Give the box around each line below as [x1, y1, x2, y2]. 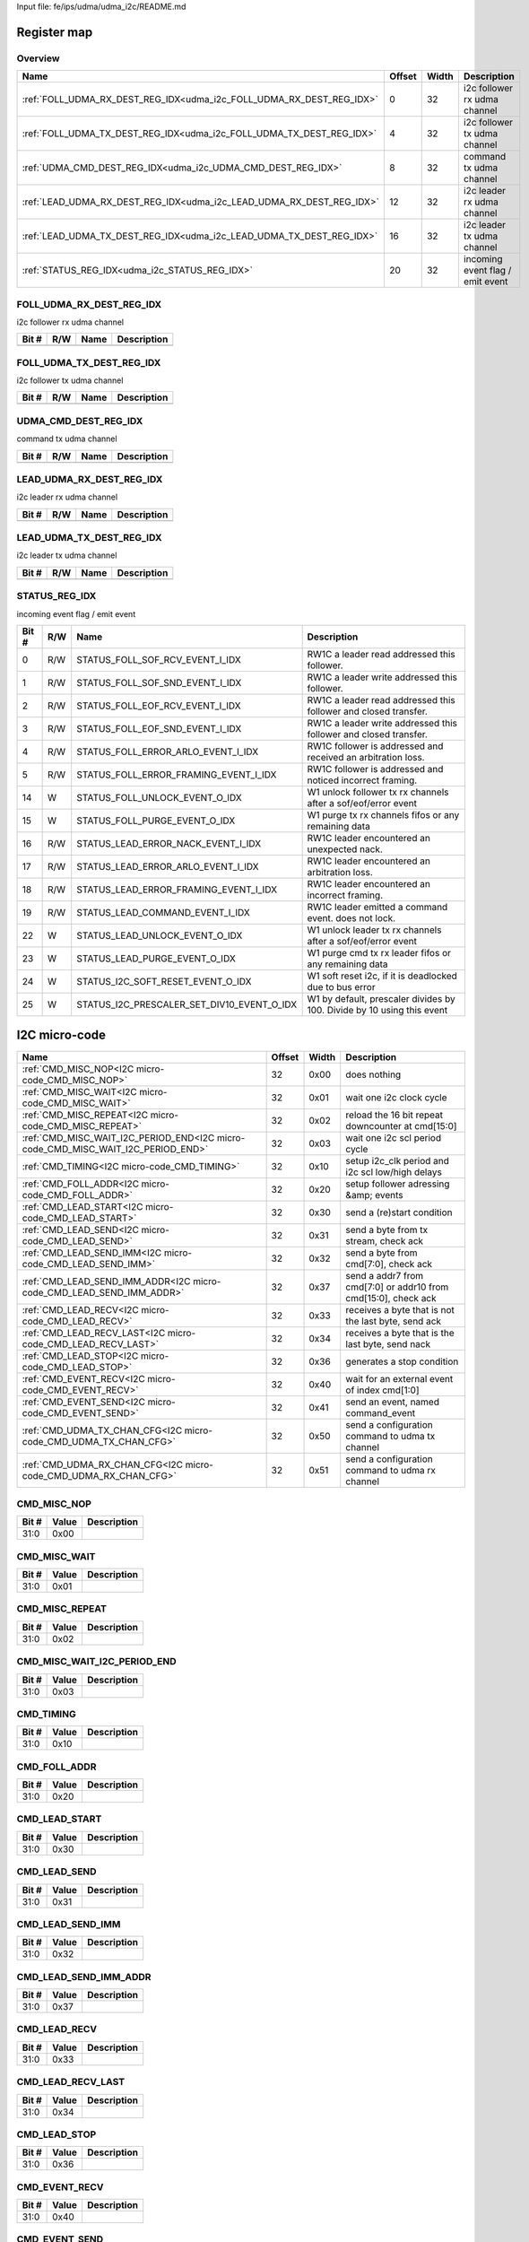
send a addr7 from [345, 1269, 424, 1282]
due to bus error [307, 981, 376, 993]
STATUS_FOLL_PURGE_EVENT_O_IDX [76, 814, 236, 827]
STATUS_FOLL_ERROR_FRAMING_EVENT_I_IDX [76, 769, 277, 780]
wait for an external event [345, 1372, 454, 1385]
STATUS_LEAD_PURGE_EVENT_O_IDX [76, 952, 237, 964]
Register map [16, 24, 93, 39]
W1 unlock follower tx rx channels [307, 786, 449, 798]
